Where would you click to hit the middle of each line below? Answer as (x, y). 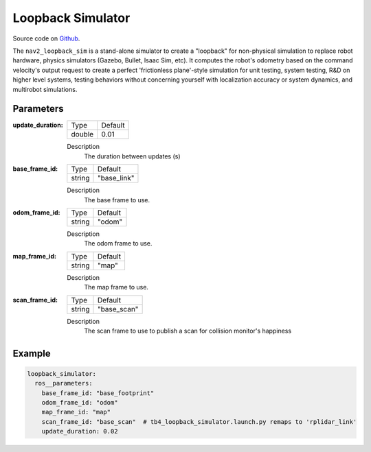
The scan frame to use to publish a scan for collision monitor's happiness (188, 331)
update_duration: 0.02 (80, 431)
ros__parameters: (64, 383)
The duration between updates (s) (133, 156)
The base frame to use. (117, 200)
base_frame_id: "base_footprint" (98, 393)
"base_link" (116, 178)
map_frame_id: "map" (76, 412)
